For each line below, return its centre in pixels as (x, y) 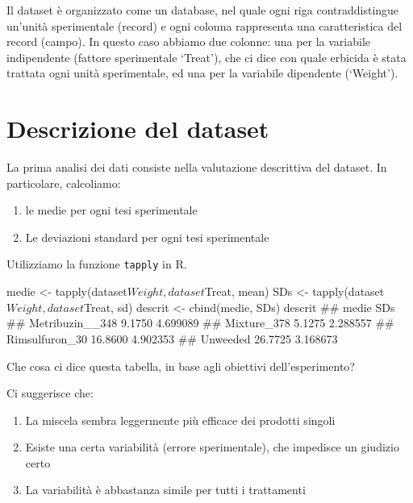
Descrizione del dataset (138, 129)
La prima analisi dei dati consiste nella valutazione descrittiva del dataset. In (197, 167)
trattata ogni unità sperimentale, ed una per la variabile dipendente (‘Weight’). (202, 73)
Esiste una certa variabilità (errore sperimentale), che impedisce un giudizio (212, 447)
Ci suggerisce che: (50, 393)
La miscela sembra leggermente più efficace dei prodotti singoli (180, 420)
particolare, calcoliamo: (64, 183)
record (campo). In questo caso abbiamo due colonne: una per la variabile (189, 42)
